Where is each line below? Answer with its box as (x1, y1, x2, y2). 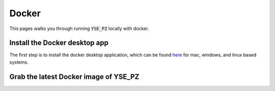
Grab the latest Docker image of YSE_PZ (9, 72, 140, 81)
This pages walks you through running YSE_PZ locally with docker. (9, 25, 149, 32)
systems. (9, 59, 29, 65)
